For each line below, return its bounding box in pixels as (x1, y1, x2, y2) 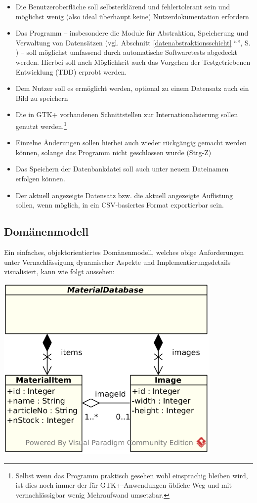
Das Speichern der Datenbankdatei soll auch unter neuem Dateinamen (15, 164, 229, 174)
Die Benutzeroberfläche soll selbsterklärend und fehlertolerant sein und (15, 1, 230, 11)
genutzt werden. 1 (15, 119, 67, 131)
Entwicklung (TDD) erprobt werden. (15, 66, 127, 77)
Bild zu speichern (15, 92, 68, 103)
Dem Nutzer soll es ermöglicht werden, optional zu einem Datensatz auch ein (15, 83, 249, 93)
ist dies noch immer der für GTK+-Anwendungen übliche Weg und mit (15, 480, 232, 490)
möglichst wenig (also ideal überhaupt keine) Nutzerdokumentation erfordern (15, 11, 249, 21)
